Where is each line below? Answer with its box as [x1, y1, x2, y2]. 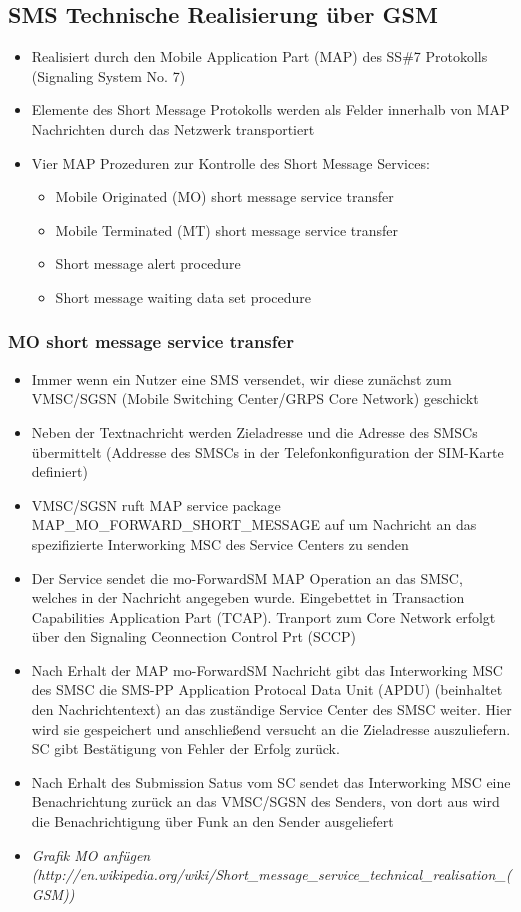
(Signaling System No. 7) [31, 65, 186, 86]
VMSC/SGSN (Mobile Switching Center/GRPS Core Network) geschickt [31, 388, 479, 409]
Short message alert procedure [55, 253, 241, 274]
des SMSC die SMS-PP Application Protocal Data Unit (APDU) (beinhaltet [31, 679, 503, 700]
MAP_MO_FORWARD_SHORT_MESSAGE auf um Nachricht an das [31, 514, 477, 535]
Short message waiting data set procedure [55, 286, 312, 307]
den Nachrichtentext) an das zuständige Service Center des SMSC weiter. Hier [31, 699, 512, 720]
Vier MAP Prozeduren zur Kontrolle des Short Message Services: [31, 152, 430, 173]
